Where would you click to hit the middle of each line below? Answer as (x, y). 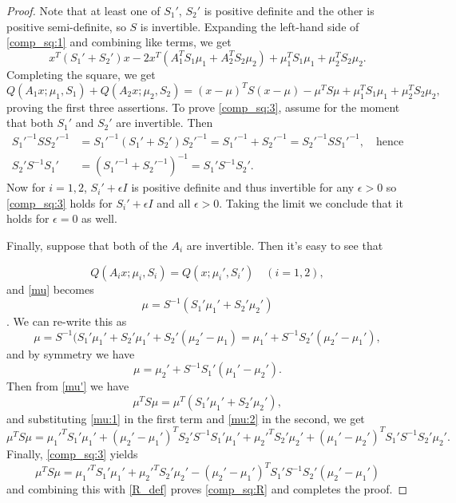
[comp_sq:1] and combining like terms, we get (119, 42)
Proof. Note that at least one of (83, 10)
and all (174, 202)
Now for (26, 187)
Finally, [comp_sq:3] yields (72, 453)
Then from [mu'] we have (68, 386)
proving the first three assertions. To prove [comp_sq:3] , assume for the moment (203, 107)
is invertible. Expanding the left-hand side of (250, 26)
